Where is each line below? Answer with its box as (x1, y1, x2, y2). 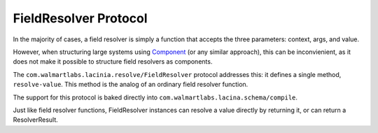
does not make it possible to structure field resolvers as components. (13, 57, 213, 66)
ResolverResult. (13, 115, 59, 124)
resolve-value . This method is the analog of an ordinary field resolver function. (13, 80, 248, 89)
